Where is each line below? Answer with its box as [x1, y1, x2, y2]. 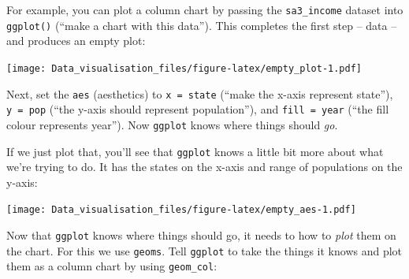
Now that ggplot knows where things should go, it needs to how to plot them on [6, 227, 396, 244]
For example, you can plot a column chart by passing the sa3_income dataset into [6, 2, 403, 17]
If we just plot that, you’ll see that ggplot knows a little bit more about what [6, 143, 384, 159]
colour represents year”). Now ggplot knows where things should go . [6, 116, 338, 132]
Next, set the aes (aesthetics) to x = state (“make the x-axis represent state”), [6, 85, 393, 102]
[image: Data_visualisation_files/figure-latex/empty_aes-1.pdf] [6, 204, 356, 216]
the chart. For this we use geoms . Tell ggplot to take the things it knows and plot [6, 242, 403, 259]
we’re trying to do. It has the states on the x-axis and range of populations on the [6, 158, 403, 175]
